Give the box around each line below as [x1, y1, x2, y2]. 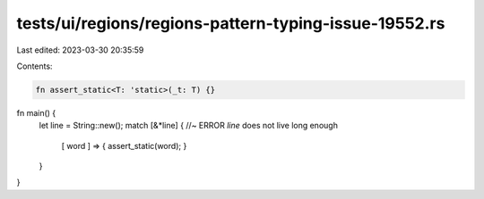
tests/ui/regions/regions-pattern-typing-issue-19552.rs [16, 13, 445, 33]
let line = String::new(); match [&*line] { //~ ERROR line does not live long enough [39, 120, 338, 131]
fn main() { [16, 107, 56, 118]
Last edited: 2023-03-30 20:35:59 [16, 45, 144, 55]
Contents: [16, 61, 53, 71]
